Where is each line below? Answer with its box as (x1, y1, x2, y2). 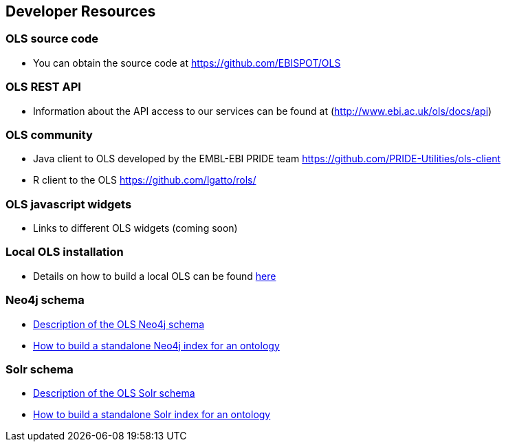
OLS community (5, 127, 93, 142)
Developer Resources (5, 3, 156, 20)
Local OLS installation (5, 245, 124, 259)
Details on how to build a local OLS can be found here (33, 270, 276, 282)
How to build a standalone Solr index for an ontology (33, 408, 271, 421)
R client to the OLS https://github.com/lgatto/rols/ (33, 174, 256, 186)
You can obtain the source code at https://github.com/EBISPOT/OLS (33, 56, 341, 69)
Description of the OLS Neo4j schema (33, 318, 205, 330)
